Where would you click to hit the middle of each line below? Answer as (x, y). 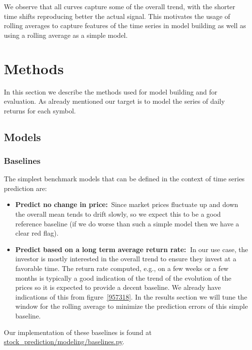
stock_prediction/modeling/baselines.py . (64, 342)
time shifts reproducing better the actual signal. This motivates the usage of (117, 16)
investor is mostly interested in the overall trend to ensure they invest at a (126, 259)
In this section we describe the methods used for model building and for (111, 91)
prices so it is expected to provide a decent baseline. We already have (118, 287)
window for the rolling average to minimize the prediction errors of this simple (132, 306)
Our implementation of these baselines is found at (78, 332)
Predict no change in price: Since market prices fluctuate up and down (127, 204)
